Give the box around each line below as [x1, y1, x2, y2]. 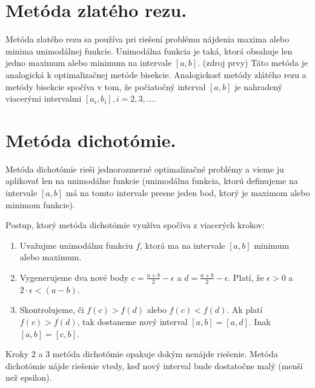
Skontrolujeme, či [19, 303, 84, 316]
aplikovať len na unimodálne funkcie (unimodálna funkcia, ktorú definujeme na [5, 174, 298, 187]
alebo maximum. [19, 251, 82, 263]
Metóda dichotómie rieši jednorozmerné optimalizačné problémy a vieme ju [5, 162, 284, 175]
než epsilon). [5, 371, 52, 384]
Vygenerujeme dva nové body [19, 271, 129, 283]
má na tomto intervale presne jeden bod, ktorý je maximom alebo [65, 186, 310, 199]
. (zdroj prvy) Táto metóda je [197, 56, 308, 69]
